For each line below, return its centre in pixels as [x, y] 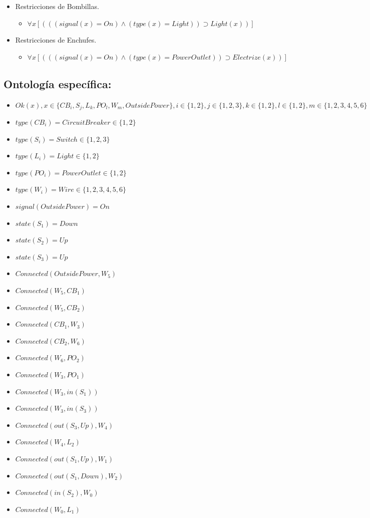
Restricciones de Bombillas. [57, 6]
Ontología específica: [58, 83]
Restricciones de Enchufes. [56, 40]
